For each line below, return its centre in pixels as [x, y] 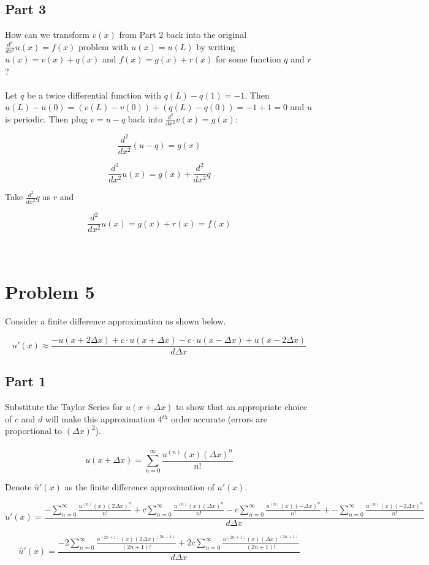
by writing [216, 46]
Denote [18, 487]
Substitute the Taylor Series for [64, 407]
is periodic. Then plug [46, 119]
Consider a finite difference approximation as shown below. [116, 321]
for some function [248, 59]
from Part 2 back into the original [183, 35]
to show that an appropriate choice [242, 407]
